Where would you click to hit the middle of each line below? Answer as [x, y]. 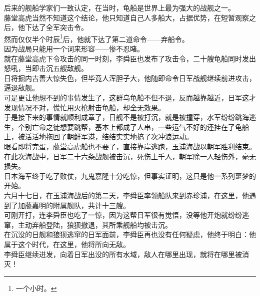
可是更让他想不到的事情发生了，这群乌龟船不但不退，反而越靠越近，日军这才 [130, 97]
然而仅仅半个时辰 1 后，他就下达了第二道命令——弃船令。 [96, 38]
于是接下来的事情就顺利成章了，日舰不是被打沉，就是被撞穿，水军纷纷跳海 [126, 117]
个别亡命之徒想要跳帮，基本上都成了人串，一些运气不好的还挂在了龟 [130, 127]
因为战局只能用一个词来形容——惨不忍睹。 [74, 49]
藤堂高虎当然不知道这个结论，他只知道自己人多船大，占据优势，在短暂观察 [126, 17]
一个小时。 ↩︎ [36, 288]
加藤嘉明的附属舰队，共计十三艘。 [74, 205]
